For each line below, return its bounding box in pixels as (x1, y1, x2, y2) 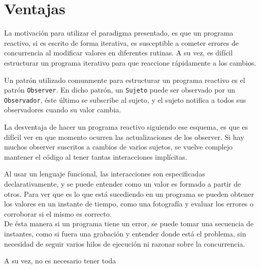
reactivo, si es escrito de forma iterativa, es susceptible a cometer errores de (4, 37, 239, 48)
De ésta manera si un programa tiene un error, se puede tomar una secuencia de (4, 218, 254, 229)
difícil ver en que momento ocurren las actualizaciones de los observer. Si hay (4, 131, 244, 142)
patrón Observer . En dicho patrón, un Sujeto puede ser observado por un (4, 84, 236, 95)
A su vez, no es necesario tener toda (4, 255, 116, 266)
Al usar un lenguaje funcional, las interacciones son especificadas (4, 168, 205, 179)
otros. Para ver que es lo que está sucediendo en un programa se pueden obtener (4, 188, 254, 199)
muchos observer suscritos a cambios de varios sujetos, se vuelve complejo (4, 141, 233, 152)
